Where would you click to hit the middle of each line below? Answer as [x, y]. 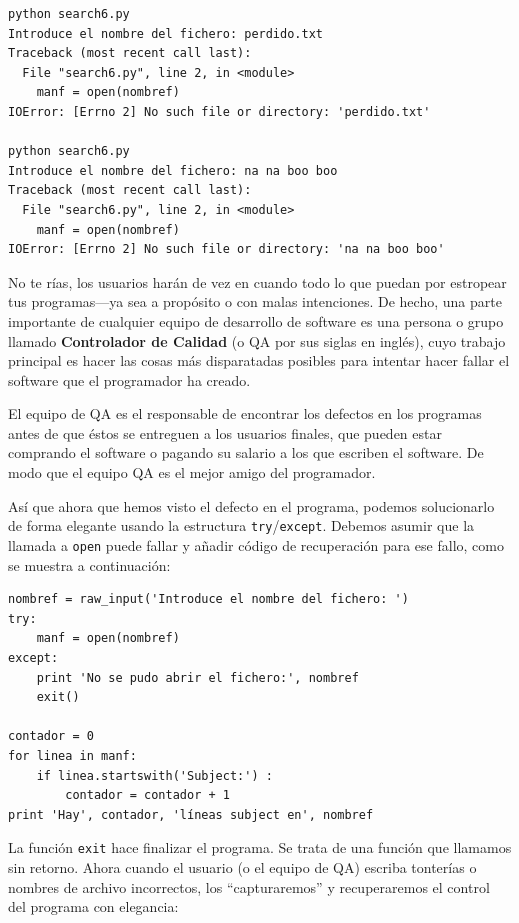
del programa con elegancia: [93, 906]
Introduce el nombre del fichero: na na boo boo [173, 170]
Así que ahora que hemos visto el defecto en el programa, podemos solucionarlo [251, 505]
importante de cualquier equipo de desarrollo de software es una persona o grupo [256, 320]
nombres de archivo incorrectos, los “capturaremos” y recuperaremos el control [249, 886]
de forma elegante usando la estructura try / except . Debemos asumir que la [241, 525]
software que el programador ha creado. [129, 379]
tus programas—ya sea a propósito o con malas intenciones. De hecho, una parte [255, 301]
